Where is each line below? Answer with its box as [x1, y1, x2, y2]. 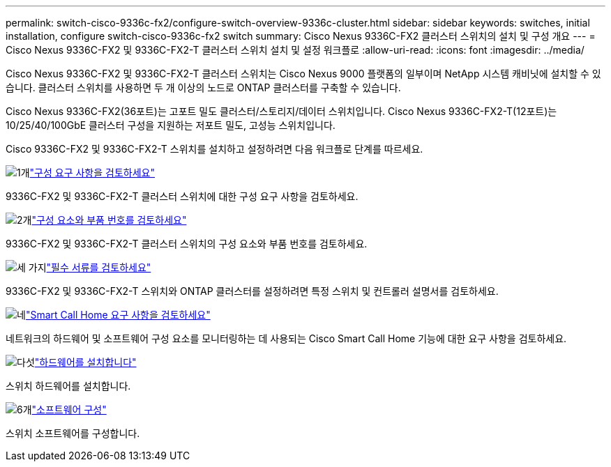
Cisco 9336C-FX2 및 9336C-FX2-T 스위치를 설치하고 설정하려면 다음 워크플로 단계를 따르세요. [6, 143, 423, 155]
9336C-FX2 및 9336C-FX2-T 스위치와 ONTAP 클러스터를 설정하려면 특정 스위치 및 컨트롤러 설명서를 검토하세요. [6, 285, 499, 297]
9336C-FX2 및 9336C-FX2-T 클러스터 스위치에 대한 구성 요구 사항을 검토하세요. [6, 190, 359, 202]
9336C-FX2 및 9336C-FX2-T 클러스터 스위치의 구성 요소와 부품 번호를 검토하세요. [6, 238, 368, 250]
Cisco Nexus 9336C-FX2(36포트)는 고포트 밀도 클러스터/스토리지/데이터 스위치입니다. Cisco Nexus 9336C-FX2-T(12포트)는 [6, 105, 557, 117]
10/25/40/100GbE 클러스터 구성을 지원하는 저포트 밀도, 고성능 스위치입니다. [6, 119, 335, 131]
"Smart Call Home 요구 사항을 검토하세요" [25, 309, 211, 321]
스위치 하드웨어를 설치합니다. [6, 380, 131, 392]
